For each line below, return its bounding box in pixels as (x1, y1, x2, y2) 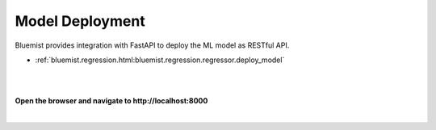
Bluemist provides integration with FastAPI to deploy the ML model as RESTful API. (15, 40, 290, 50)
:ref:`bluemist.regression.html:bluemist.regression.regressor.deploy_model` (35, 55, 285, 65)
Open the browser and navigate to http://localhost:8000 (15, 96, 208, 106)
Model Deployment (15, 12, 145, 30)
